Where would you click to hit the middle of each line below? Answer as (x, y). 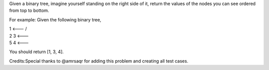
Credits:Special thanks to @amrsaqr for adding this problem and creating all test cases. (99, 61)
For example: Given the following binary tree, (55, 19)
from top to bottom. (29, 10)
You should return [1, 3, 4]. (37, 52)
